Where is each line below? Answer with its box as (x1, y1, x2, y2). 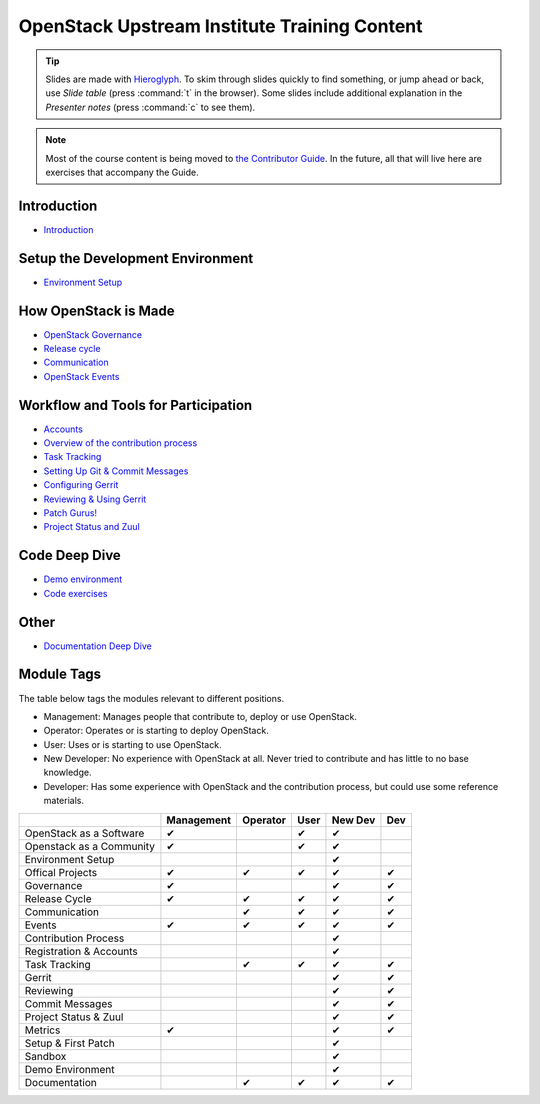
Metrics (24, 1023, 61, 1037)
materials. (43, 795, 85, 807)
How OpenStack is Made (18, 302, 175, 319)
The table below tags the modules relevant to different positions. (18, 692, 285, 704)
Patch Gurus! (43, 507, 98, 519)
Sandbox (24, 1049, 67, 1063)
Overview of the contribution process (43, 437, 198, 449)
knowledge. (43, 766, 92, 779)
